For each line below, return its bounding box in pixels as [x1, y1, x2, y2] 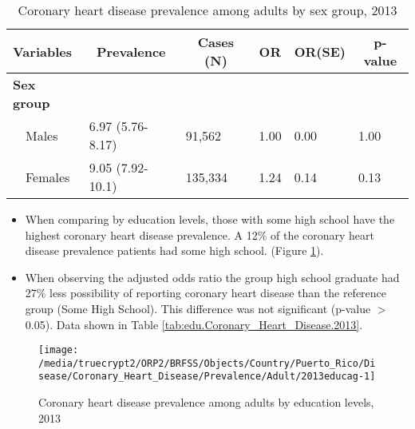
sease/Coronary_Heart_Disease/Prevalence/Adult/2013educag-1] [38, 371, 376, 383]
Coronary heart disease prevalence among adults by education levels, [38, 394, 374, 411]
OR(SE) [294, 42, 346, 61]
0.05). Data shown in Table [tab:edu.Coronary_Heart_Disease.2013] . [25, 316, 363, 332]
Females [26, 167, 70, 186]
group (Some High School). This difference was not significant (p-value [25, 300, 371, 316]
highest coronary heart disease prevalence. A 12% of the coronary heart [25, 226, 375, 243]
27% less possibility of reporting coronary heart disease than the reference [25, 284, 387, 301]
